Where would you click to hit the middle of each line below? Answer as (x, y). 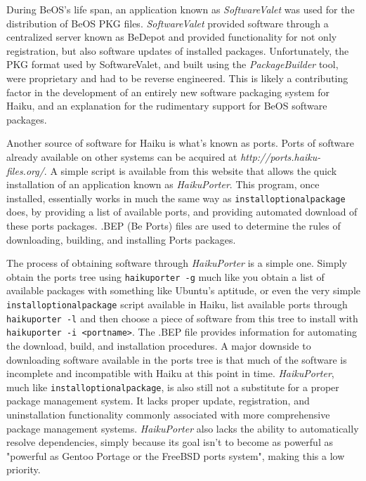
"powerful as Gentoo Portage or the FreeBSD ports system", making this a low (176, 455)
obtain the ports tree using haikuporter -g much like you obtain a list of (165, 276)
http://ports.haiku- (281, 156)
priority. (24, 469)
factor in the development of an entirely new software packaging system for (168, 92)
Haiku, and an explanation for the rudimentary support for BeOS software (167, 106)
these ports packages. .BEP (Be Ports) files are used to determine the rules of (174, 225)
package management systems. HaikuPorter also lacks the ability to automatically (183, 428)
